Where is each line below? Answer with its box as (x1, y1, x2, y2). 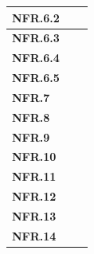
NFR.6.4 (12, 49, 60, 66)
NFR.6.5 (12, 69, 60, 86)
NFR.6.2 (12, 9, 60, 25)
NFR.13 (12, 207, 57, 224)
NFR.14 (12, 227, 57, 244)
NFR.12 (12, 188, 57, 205)
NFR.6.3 (12, 29, 60, 46)
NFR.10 (12, 148, 57, 165)
